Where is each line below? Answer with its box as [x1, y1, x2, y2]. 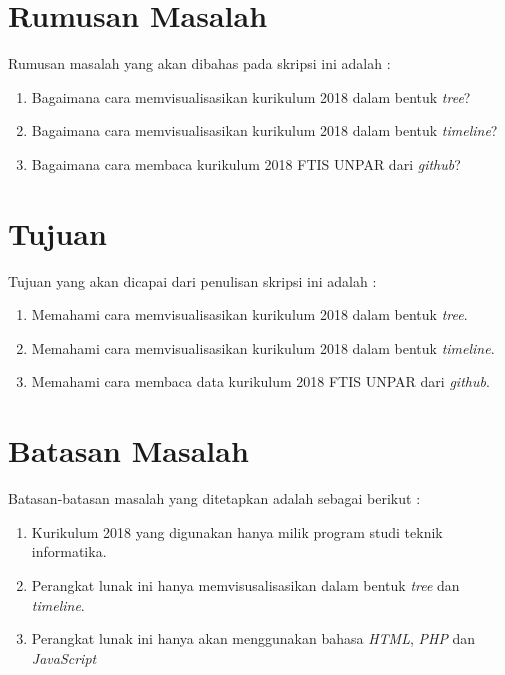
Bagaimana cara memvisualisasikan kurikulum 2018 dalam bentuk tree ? [31, 86, 471, 107]
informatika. [31, 541, 107, 562]
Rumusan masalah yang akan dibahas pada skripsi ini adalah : [8, 53, 391, 74]
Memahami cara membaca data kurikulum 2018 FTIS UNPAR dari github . [31, 371, 490, 392]
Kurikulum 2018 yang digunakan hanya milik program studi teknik [31, 521, 443, 542]
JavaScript [31, 647, 97, 668]
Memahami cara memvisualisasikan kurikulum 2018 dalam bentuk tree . [31, 304, 468, 325]
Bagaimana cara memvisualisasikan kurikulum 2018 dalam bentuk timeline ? [31, 120, 498, 141]
